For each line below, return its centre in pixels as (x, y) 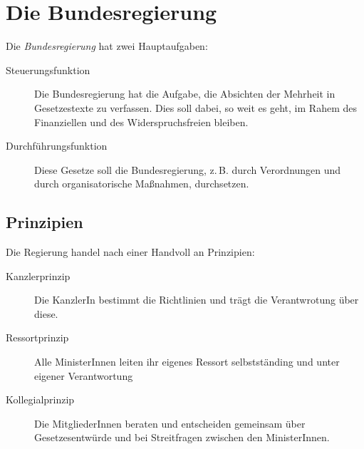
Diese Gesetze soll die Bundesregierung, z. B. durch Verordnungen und (188, 169)
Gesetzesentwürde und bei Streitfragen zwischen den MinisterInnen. (182, 437)
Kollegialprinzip (40, 399)
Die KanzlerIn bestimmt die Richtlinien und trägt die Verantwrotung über (197, 300)
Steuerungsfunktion (48, 69)
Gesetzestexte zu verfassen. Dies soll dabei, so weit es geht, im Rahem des (196, 107)
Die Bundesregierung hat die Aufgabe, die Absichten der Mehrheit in (185, 94)
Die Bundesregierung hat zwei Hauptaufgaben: (107, 46)
